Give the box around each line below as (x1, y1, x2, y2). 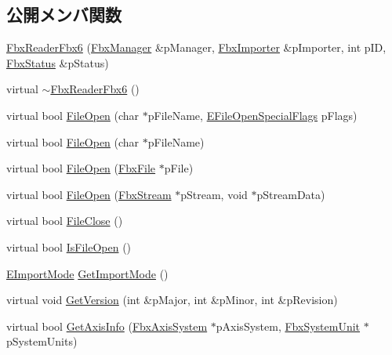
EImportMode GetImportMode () (6, 265, 169, 281)
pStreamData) (256, 186, 325, 202)
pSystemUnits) (6, 333, 78, 350)
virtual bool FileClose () (6, 212, 123, 229)
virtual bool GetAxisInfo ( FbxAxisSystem (6, 317, 208, 334)
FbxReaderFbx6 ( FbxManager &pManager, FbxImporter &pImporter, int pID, (6, 39, 387, 56)
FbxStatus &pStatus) (6, 54, 109, 71)
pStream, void (180, 186, 248, 202)
